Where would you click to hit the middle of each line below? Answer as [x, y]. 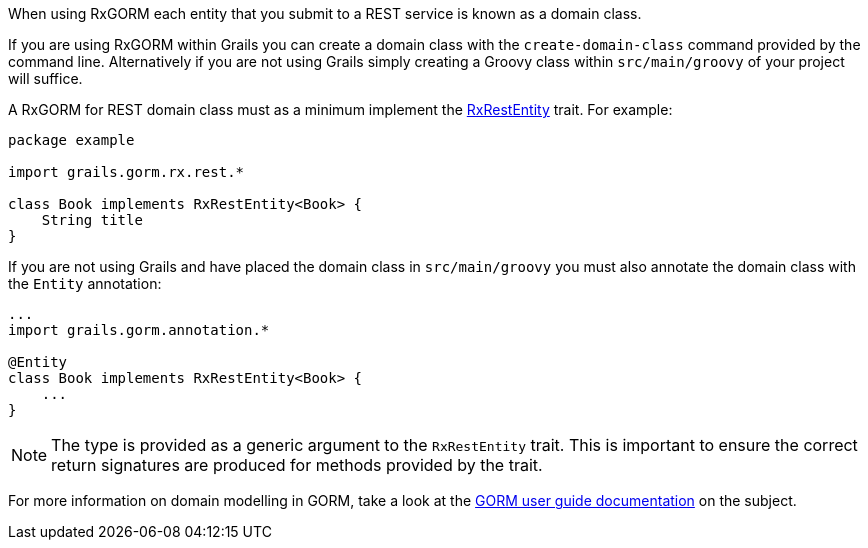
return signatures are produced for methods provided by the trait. [297, 465]
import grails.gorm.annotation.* [139, 330]
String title [92, 220]
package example [71, 140]
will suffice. [45, 78]
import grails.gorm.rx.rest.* [126, 172]
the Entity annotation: [85, 283]
